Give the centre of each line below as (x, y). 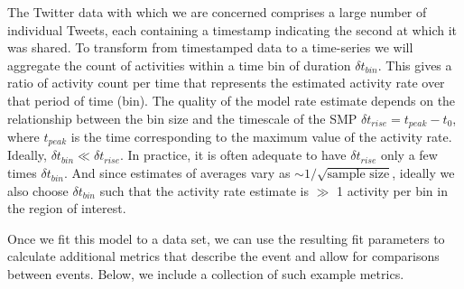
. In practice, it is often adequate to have (233, 155)
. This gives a (415, 65)
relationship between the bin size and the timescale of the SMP (182, 118)
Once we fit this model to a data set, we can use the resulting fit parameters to (226, 238)
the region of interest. (67, 208)
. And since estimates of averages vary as (177, 173)
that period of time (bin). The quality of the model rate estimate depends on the (232, 100)
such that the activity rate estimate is (204, 190)
